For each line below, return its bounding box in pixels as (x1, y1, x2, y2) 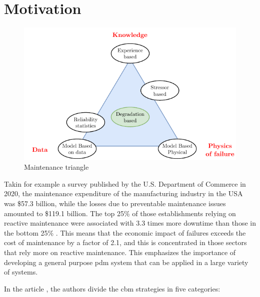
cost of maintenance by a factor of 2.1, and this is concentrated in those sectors (4, 237, 247, 248)
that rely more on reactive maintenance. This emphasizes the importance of (4, 247, 236, 257)
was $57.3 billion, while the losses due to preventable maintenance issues (4, 198, 226, 209)
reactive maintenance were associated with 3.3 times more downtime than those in (4, 218, 256, 228)
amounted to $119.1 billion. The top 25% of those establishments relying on (4, 208, 236, 218)
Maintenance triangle (24, 162, 89, 172)
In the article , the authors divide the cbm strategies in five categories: (4, 283, 220, 294)
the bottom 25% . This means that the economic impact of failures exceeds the (4, 227, 246, 238)
